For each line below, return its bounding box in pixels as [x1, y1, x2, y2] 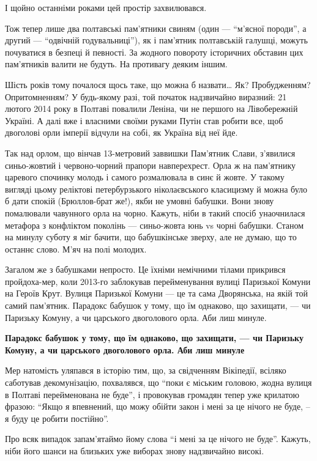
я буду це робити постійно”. [5, 411, 109, 424]
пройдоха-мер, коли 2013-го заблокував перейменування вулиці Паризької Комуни [5, 275, 311, 287]
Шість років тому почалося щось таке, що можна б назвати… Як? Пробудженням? [5, 78, 311, 90]
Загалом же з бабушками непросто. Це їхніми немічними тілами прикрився [5, 263, 286, 276]
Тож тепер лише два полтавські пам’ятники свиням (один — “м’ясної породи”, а [5, 21, 307, 34]
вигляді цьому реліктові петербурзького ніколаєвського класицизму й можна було [5, 182, 308, 195]
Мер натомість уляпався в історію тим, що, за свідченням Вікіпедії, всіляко [5, 364, 286, 377]
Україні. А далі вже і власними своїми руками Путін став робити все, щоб [5, 114, 283, 127]
